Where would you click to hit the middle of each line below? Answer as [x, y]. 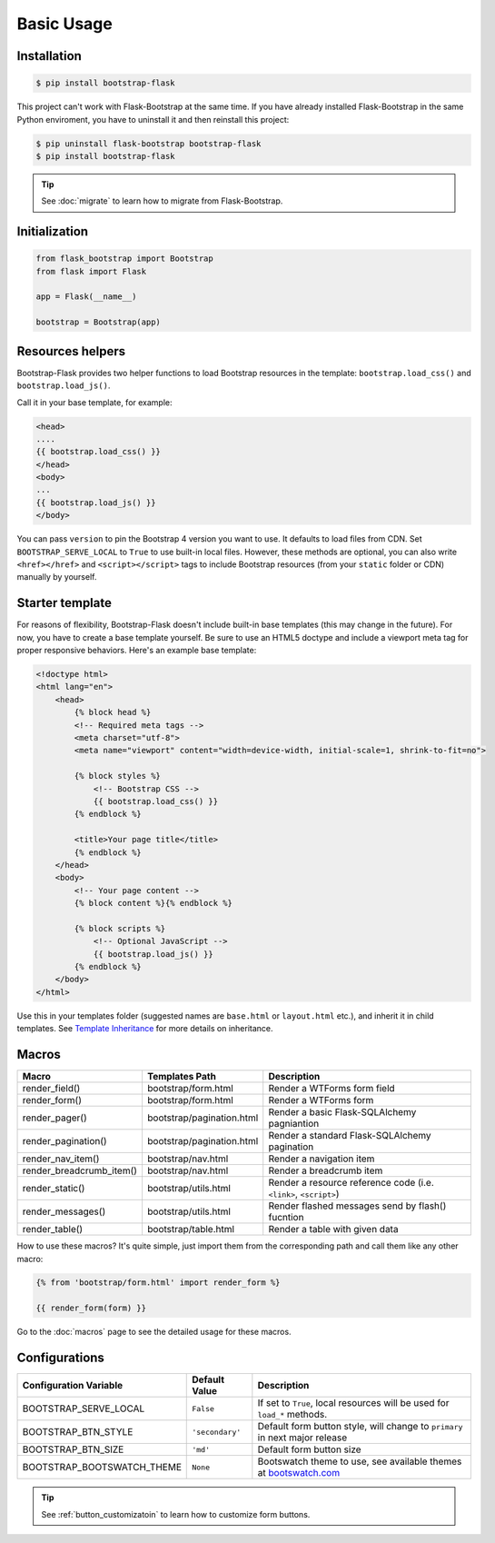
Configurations [60, 1358]
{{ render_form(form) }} [91, 1308]
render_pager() [55, 1118]
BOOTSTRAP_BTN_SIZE [73, 1449]
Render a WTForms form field [332, 1089]
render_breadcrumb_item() [80, 1170]
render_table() [53, 1229]
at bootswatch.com [299, 1473]
